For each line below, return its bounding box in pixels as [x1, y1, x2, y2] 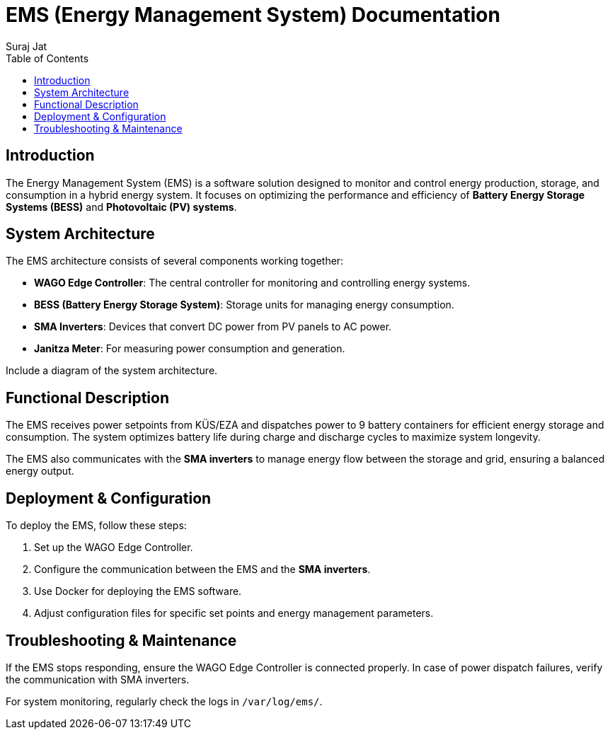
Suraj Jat [6, 40, 47, 52]
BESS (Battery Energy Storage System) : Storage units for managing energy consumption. [34, 299, 454, 311]
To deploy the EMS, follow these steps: [6, 519, 187, 532]
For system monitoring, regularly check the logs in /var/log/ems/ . [6, 695, 323, 707]
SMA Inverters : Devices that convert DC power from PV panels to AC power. [34, 320, 392, 333]
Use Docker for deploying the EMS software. [34, 585, 242, 598]
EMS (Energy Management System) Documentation [6, 3, 500, 27]
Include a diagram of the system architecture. [6, 364, 218, 377]
